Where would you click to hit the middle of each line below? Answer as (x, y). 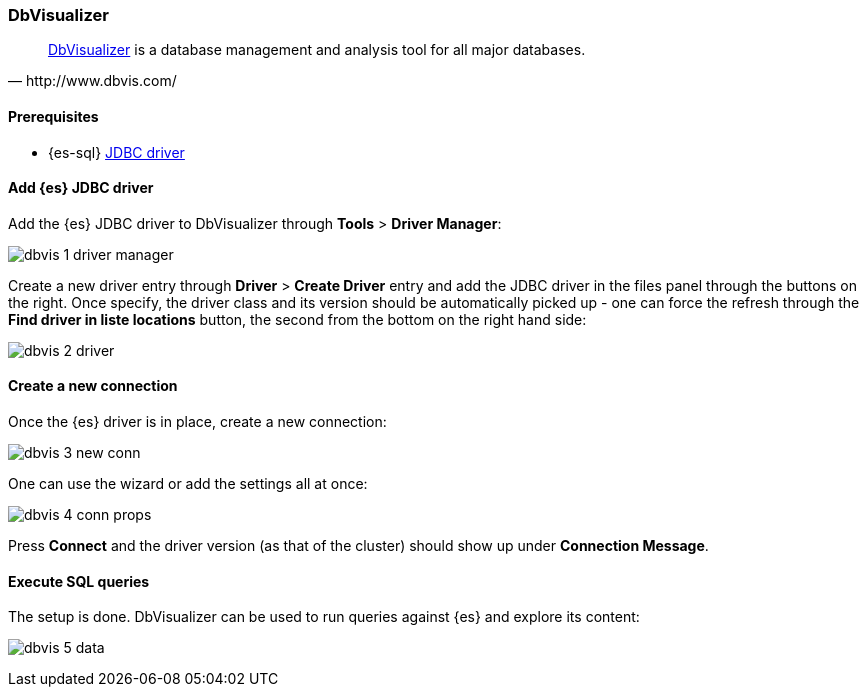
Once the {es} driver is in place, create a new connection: (197, 422)
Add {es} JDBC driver (81, 188)
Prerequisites (53, 116)
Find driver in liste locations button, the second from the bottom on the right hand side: (297, 319)
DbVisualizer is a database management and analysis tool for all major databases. (317, 50)
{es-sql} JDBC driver (116, 152)
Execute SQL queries (79, 581)
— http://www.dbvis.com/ (92, 81)
